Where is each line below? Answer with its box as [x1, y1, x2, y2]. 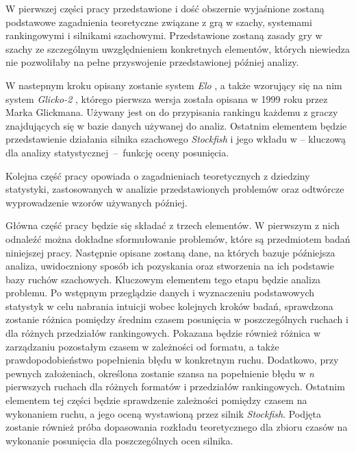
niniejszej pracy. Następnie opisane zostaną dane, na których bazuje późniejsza [5, 245, 335, 259]
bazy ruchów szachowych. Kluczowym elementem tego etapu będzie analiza [5, 272, 321, 286]
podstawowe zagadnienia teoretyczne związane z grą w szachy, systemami [5, 14, 312, 29]
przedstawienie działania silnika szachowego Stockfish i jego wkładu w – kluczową [5, 132, 346, 146]
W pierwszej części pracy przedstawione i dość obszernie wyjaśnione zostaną [5, 1, 325, 15]
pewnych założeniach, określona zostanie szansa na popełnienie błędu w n [5, 366, 314, 380]
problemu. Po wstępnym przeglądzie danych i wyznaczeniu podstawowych [5, 285, 315, 300]
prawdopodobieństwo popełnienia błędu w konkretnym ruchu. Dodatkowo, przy [5, 353, 339, 367]
